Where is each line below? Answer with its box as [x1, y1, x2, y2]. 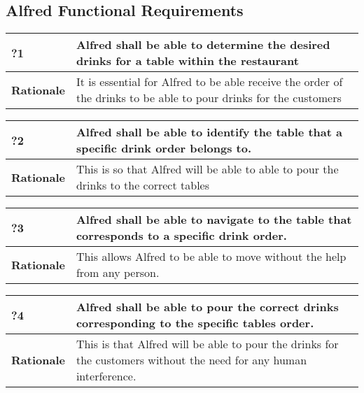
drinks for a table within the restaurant [76, 52, 299, 69]
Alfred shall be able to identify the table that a [76, 124, 342, 141]
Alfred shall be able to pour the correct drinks [76, 299, 339, 315]
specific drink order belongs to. [76, 140, 252, 157]
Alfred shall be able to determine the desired [76, 36, 330, 53]
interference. [76, 368, 136, 385]
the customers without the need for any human [76, 352, 307, 369]
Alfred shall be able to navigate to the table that [76, 211, 352, 228]
